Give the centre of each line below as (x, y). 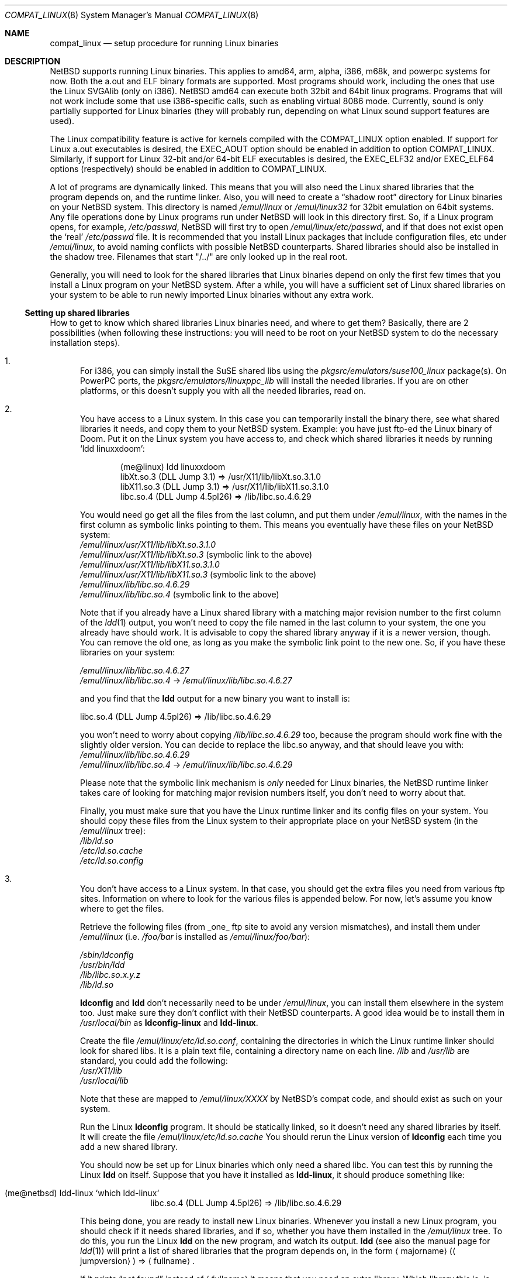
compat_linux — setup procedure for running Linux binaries (164, 43)
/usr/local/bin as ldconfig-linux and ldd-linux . (169, 1023)
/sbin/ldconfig (107, 955)
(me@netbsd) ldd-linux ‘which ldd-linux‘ (82, 1193)
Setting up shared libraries (77, 313)
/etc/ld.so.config (112, 860)
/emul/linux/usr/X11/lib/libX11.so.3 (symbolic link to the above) (198, 574)
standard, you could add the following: (154, 1061)
